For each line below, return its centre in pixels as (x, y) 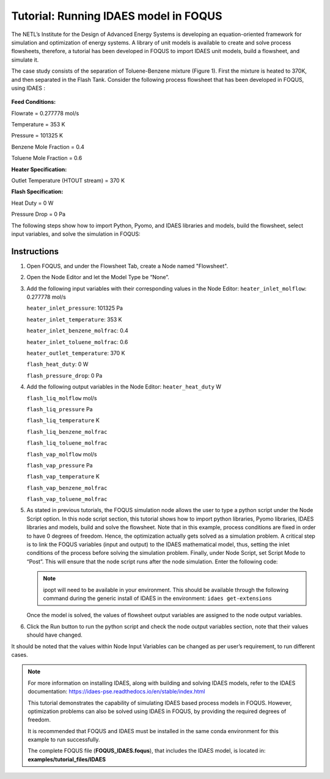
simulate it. (25, 60)
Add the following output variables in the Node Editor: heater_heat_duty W (124, 387)
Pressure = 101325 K (37, 136)
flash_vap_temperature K (63, 477)
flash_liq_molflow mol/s (62, 398)
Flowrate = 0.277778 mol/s (45, 113)
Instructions (35, 251)
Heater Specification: (39, 169)
